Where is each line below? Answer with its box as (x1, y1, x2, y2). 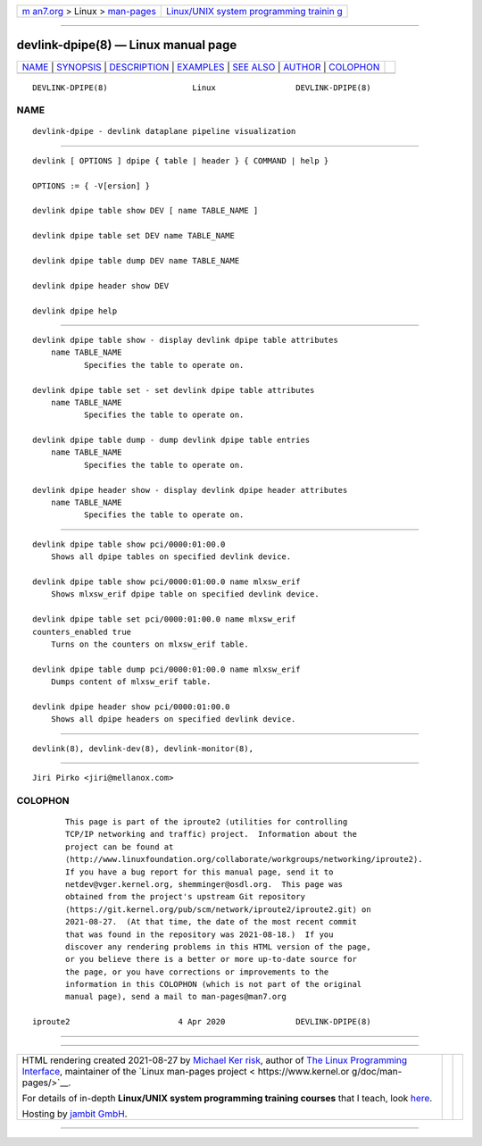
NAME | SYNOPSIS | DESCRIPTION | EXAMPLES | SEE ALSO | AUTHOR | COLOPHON (21, 61, 380, 73)
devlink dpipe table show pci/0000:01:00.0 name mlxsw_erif (32, 576, 301, 587)
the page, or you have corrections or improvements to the (65, 966, 329, 977)
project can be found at (65, 841, 174, 852)
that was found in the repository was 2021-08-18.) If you (65, 929, 334, 940)
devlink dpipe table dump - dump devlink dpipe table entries (32, 435, 311, 446)
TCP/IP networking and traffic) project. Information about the (65, 829, 357, 840)
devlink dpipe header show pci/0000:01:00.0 (32, 701, 231, 712)
